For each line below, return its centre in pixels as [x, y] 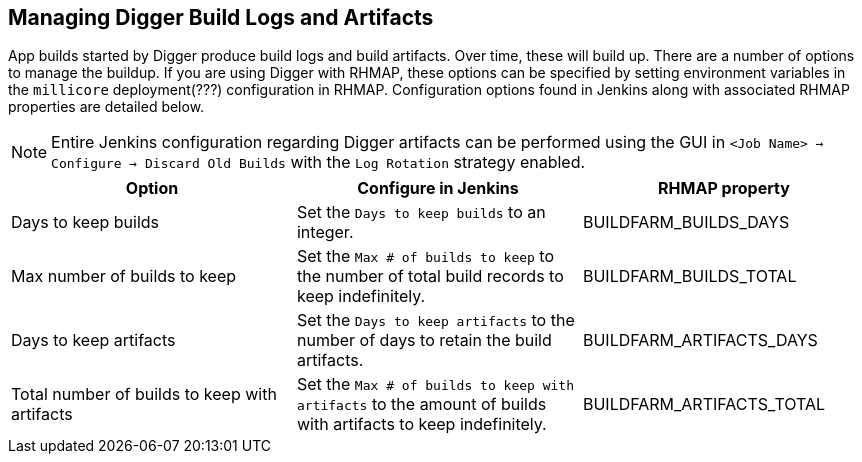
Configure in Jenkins [438, 188]
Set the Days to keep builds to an [421, 212]
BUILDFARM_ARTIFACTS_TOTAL [704, 404]
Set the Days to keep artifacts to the [435, 320]
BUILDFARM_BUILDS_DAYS [686, 222]
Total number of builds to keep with [144, 394]
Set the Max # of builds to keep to [425, 256]
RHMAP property [724, 188]
